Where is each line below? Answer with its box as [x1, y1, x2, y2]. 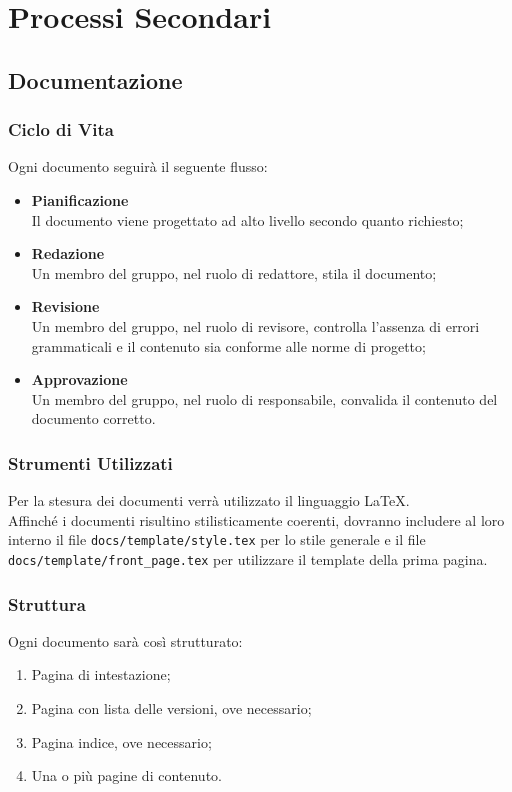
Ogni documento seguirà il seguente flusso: [8, 156, 268, 177]
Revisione [31, 296, 100, 317]
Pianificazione [31, 189, 129, 210]
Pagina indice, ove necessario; [31, 731, 212, 752]
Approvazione [31, 369, 128, 390]
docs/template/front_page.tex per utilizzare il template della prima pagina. [8, 548, 488, 569]
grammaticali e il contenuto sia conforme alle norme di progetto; [31, 335, 426, 356]
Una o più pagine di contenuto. [31, 765, 222, 786]
